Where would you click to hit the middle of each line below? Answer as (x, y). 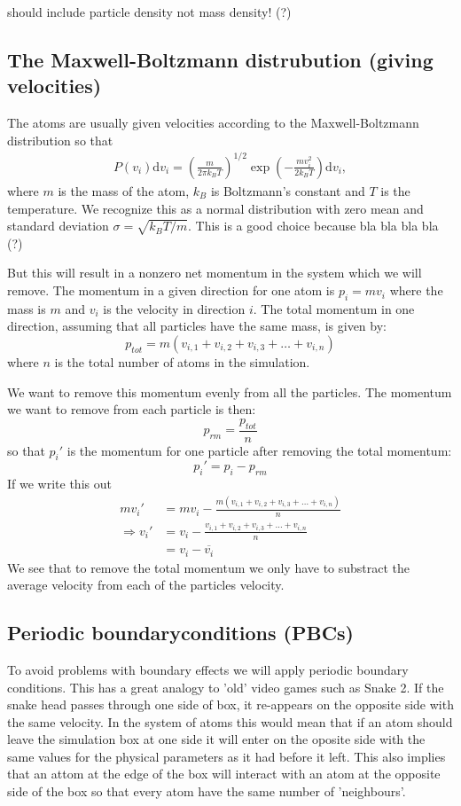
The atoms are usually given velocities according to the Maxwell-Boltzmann (213, 123)
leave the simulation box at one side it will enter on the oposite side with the (216, 739)
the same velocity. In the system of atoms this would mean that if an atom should (230, 721)
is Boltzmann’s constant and (288, 190)
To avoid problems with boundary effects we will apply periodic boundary (208, 669)
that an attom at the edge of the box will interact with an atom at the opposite (224, 774)
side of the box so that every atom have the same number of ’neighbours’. (207, 791)
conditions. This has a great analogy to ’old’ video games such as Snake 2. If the (226, 687)
